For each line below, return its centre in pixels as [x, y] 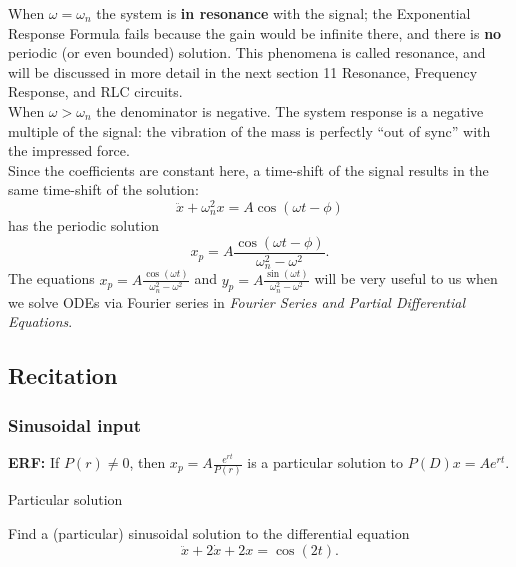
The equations [51, 278]
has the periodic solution [84, 225]
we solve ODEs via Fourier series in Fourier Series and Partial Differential [236, 301]
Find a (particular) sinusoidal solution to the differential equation [209, 532]
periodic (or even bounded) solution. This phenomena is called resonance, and [247, 52]
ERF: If [34, 462]
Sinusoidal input [75, 424]
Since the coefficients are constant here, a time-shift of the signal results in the [248, 169]
